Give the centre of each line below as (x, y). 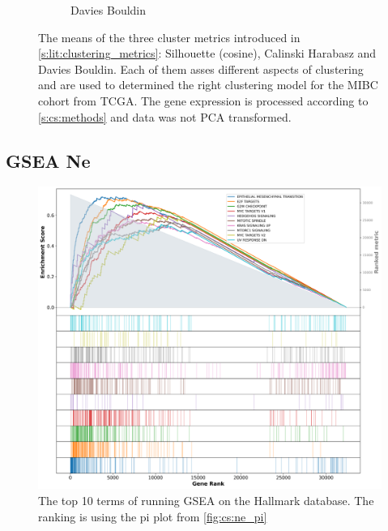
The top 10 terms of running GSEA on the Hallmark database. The (206, 501)
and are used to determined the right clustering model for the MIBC (208, 85)
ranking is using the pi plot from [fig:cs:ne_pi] (153, 516)
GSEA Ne (48, 160)
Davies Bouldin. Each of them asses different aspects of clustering (201, 69)
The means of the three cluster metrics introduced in (169, 37)
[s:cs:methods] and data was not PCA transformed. (165, 116)
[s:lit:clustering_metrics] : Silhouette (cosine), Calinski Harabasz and (207, 53)
